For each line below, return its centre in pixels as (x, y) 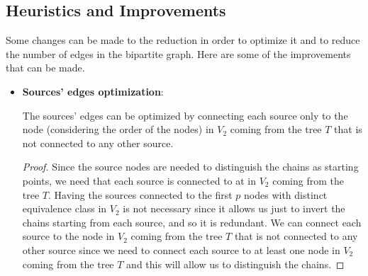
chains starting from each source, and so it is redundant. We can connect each (192, 222)
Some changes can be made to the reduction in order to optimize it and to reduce (183, 40)
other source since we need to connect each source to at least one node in (181, 249)
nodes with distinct (286, 194)
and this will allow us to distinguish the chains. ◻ (235, 264)
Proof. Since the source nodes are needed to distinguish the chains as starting (190, 167)
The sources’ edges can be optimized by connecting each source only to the (185, 115)
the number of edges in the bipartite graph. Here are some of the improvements (178, 53)
